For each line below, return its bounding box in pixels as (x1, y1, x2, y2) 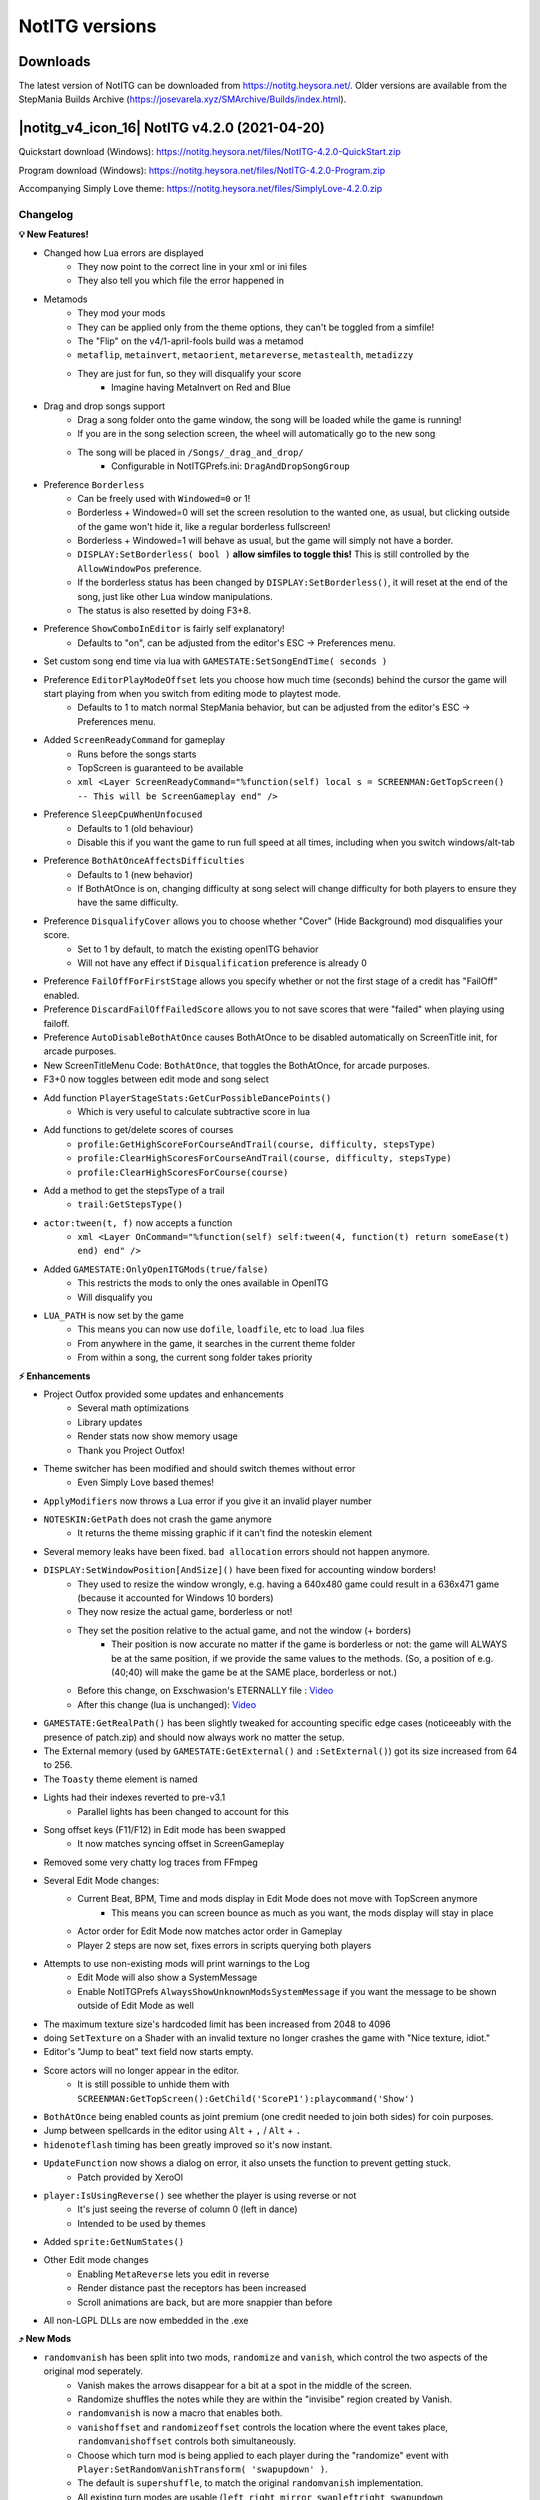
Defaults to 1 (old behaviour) (77, 822, 194, 834)
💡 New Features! (18, 228, 89, 240)
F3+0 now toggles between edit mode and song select (43, 1073, 269, 1085)
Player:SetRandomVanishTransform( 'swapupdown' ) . (77, 2463, 329, 2475)
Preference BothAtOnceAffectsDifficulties (43, 855, 245, 867)
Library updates (77, 1416, 143, 1428)
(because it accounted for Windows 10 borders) (77, 1592, 274, 1604)
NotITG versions (18, 15, 157, 37)
